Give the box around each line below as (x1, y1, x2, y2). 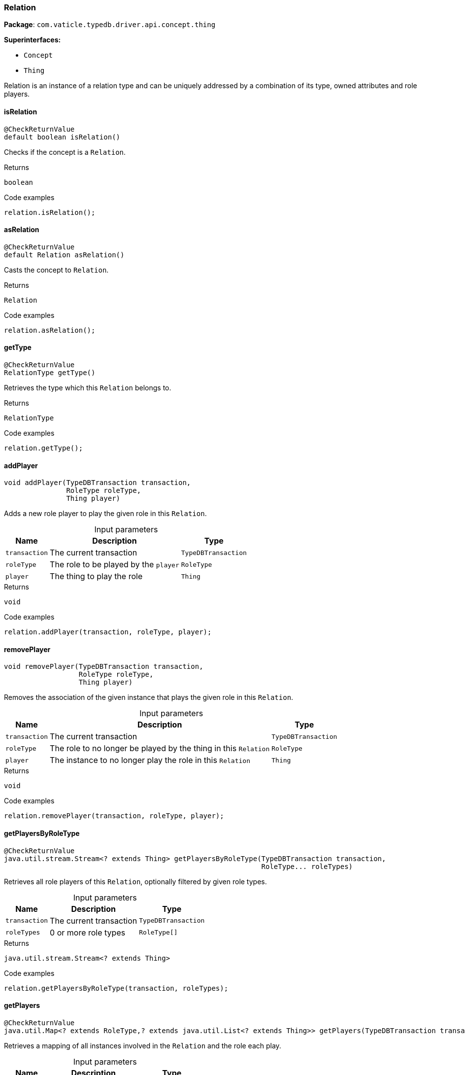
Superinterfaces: (4, 35, 61, 44)
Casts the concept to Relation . (4, 265, 109, 274)
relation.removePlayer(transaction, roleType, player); (4, 812, 224, 820)
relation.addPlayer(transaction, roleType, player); (4, 628, 212, 636)
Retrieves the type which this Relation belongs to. (4, 383, 171, 392)
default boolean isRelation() (4, 133, 121, 141)
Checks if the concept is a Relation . (4, 147, 126, 156)
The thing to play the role (50, 571, 143, 582)
